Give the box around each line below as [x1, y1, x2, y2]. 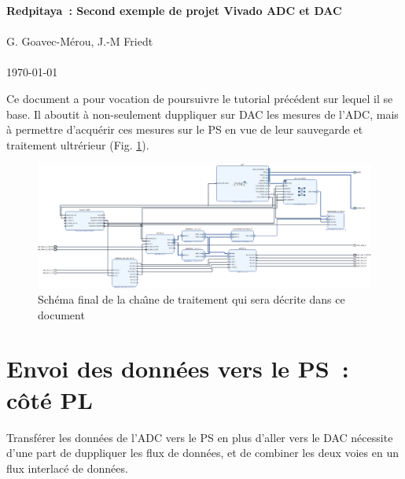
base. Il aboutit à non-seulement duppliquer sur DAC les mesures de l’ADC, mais [6, 105, 399, 122]
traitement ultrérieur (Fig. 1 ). [6, 136, 149, 153]
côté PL [6, 383, 93, 415]
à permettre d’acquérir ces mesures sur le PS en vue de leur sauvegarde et [6, 121, 363, 138]
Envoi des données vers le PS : [6, 352, 349, 385]
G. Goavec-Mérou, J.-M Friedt [6, 33, 153, 50]
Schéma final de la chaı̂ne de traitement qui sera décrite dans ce [38, 291, 345, 308]
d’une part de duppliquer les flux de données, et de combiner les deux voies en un [6, 444, 399, 461]
